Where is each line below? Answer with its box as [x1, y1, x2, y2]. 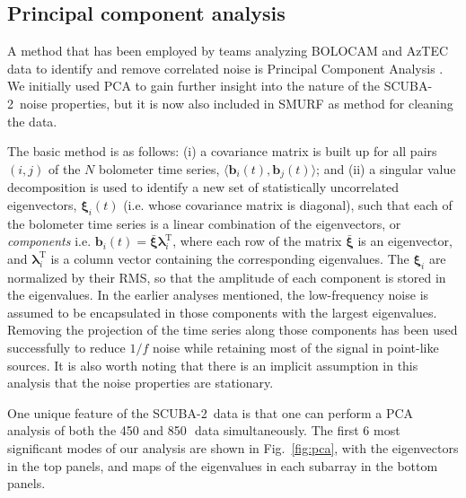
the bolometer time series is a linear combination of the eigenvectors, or [7, 214, 401, 232]
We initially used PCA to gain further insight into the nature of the [7, 76, 381, 95]
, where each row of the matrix [172, 232, 342, 250]
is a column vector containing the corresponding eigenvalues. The [50, 249, 409, 267]
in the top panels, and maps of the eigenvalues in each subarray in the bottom [7, 456, 438, 475]
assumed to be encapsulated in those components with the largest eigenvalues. [7, 302, 437, 321]
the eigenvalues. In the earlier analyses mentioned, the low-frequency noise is [7, 285, 429, 304]
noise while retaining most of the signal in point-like [152, 337, 439, 356]
